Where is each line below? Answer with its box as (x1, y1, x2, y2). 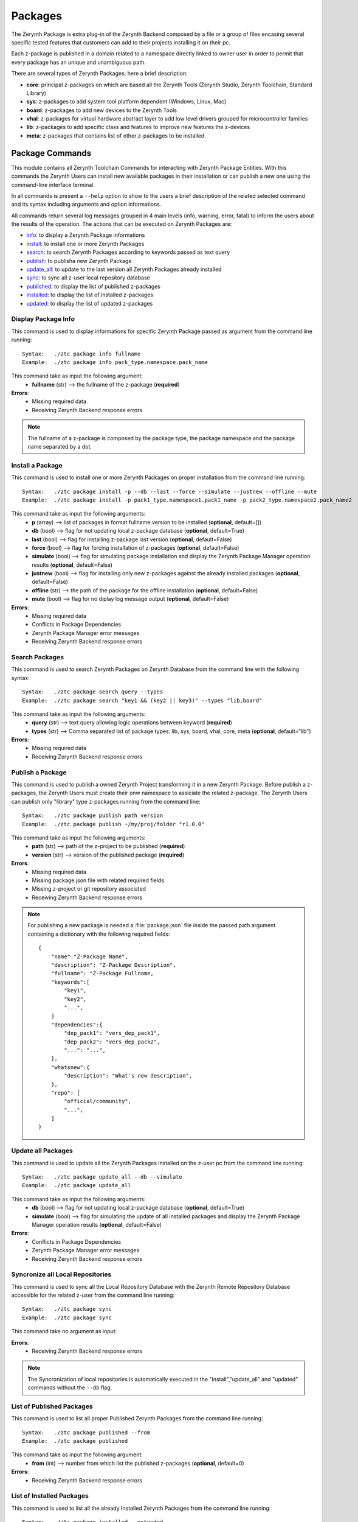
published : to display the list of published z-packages (26, 282, 161, 290)
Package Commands (11, 148, 92, 158)
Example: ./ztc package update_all (22, 1182, 131, 1189)
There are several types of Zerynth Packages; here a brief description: (11, 70, 188, 77)
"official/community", (64, 1098, 132, 1105)
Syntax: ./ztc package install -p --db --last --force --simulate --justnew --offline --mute (22, 488, 317, 495)
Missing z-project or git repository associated (32, 885, 146, 893)
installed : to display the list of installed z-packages (26, 291, 154, 298)
